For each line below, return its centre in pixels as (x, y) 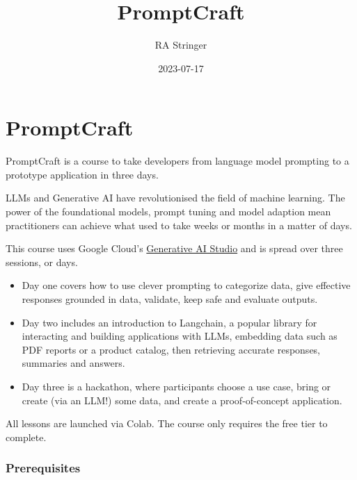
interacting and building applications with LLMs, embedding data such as (180, 336)
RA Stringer (181, 45)
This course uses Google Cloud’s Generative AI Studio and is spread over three (174, 248)
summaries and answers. (73, 363)
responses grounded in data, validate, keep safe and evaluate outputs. (170, 299)
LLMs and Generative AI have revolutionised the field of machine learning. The (175, 198)
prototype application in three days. (82, 174)
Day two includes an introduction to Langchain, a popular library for (169, 322)
